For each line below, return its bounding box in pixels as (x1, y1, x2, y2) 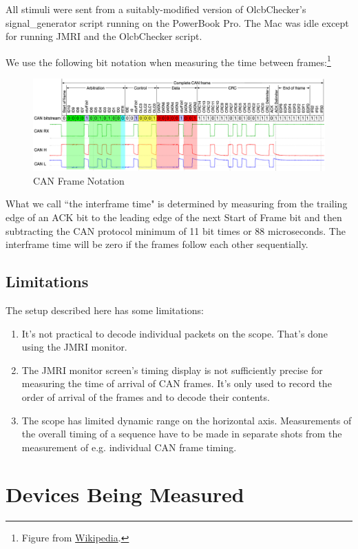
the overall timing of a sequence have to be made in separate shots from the (21, 426, 342, 441)
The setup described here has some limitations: (6, 302, 204, 317)
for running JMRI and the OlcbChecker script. (6, 29, 202, 43)
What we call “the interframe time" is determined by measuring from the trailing (6, 196, 348, 211)
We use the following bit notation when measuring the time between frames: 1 (6, 52, 331, 69)
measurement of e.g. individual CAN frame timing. (21, 439, 237, 454)
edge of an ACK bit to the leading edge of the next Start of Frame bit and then (6, 209, 342, 224)
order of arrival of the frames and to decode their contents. (21, 389, 270, 404)
